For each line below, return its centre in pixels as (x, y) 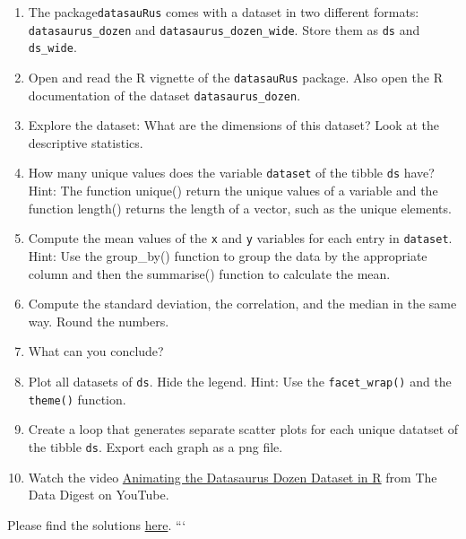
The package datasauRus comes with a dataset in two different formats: (224, 12)
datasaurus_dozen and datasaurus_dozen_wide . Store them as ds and (224, 29)
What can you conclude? (96, 351)
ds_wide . (52, 47)
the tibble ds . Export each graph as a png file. (155, 446)
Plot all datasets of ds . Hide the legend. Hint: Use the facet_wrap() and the (240, 381)
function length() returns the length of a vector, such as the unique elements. (240, 208)
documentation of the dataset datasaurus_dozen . (164, 95)
